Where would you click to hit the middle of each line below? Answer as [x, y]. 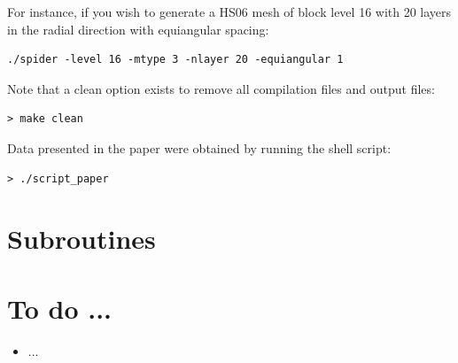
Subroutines [82, 239]
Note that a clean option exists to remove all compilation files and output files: [221, 88]
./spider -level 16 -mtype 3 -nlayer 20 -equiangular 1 [175, 60]
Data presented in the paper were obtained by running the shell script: [199, 147]
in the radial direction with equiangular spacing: [138, 29]
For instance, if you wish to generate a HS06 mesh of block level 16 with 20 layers [229, 12]
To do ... [60, 308]
